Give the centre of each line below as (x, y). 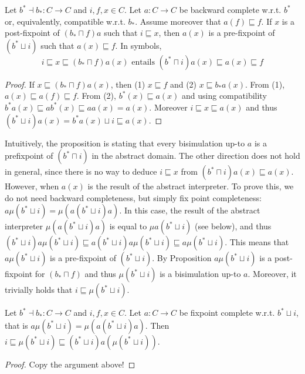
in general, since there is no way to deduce (81, 171)
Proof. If (20, 84)
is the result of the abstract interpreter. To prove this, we (191, 186)
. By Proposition (182, 258)
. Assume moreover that (178, 21)
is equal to (128, 226)
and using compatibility (224, 96)
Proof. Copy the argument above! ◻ (70, 364)
